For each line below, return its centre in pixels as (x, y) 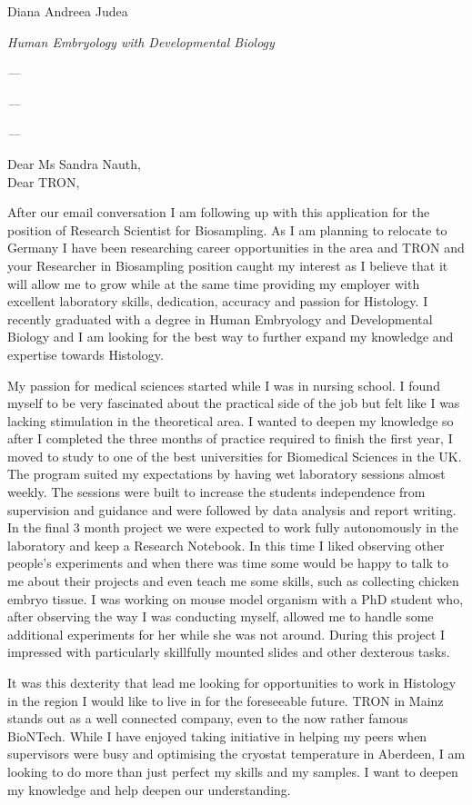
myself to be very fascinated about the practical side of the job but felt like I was (234, 403)
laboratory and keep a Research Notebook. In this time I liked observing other (226, 545)
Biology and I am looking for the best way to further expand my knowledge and (231, 337)
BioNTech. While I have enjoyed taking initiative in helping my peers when (217, 735)
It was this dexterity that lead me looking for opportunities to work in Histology (232, 682)
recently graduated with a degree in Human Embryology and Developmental (220, 318)
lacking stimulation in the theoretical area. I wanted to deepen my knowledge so (231, 420)
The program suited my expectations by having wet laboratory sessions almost (226, 474)
